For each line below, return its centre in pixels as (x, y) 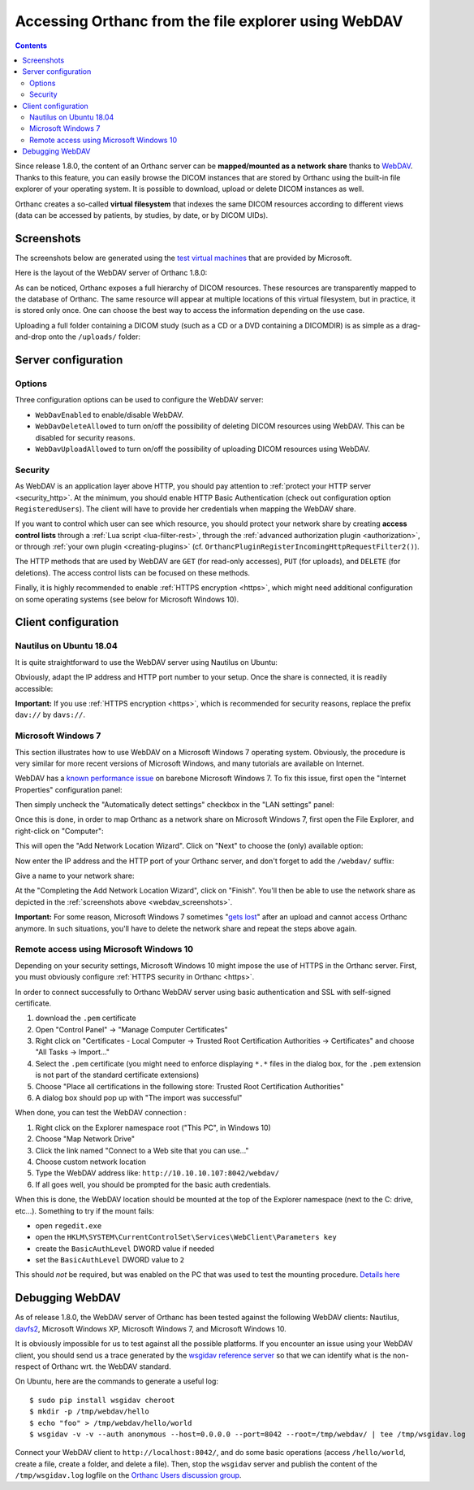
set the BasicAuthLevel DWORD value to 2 (110, 1260)
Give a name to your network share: (75, 876)
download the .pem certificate (86, 1018)
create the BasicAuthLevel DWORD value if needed (125, 1249)
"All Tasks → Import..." (72, 1052)
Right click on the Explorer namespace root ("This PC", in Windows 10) (153, 1127)
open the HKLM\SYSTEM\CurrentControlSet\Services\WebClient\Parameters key (186, 1237)
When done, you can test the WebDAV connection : (101, 1113)
